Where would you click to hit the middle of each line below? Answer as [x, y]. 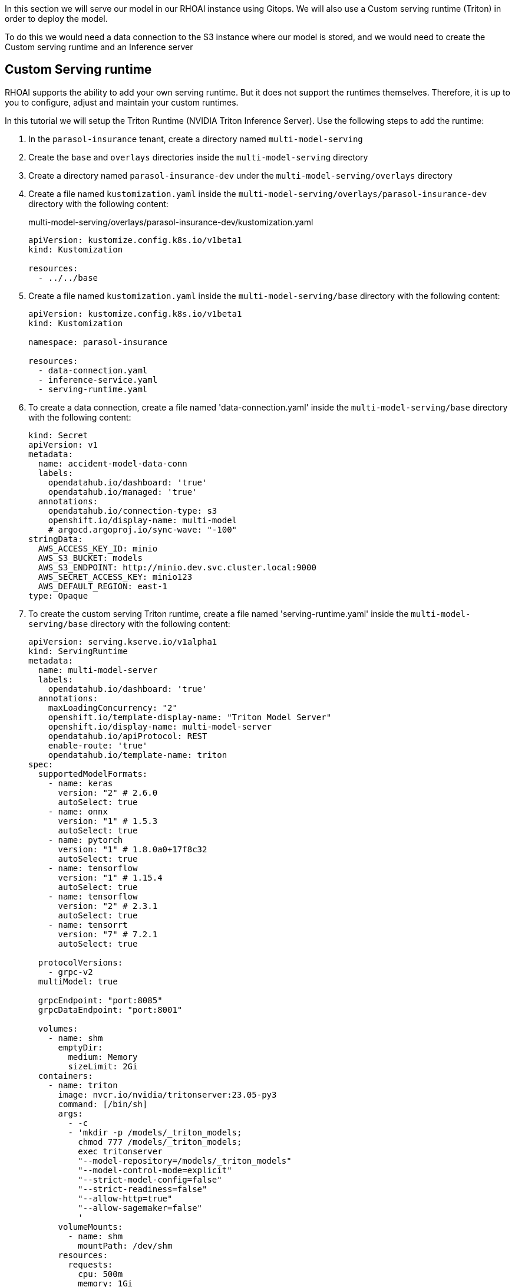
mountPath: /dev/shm [125, 1245]
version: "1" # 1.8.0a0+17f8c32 [133, 849]
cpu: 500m [100, 1274]
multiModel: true [78, 981]
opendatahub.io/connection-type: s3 [133, 510]
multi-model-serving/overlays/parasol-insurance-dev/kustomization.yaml [171, 222]
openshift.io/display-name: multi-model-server [160, 726]
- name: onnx [78, 811]
